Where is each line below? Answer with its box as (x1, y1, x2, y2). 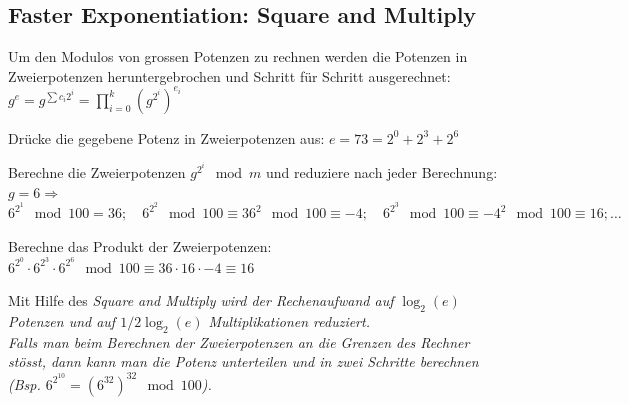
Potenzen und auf (8, 311, 116, 332)
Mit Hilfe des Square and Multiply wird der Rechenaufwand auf (8, 290, 394, 311)
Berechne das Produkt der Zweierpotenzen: (8, 235, 272, 256)
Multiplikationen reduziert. (208, 311, 370, 332)
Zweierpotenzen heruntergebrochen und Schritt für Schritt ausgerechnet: (8, 65, 451, 86)
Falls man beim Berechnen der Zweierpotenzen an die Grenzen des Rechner (8, 331, 470, 352)
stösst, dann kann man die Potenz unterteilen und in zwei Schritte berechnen (8, 351, 479, 372)
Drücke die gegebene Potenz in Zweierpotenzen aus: (8, 127, 325, 148)
